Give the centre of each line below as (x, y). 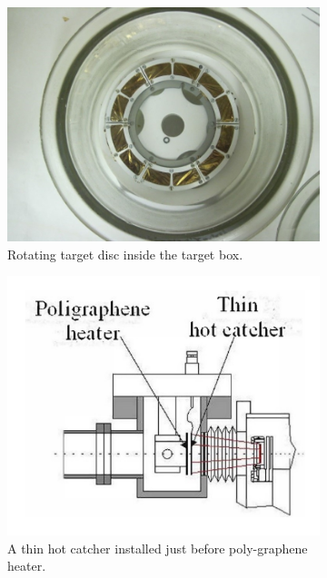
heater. (27, 566)
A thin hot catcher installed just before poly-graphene (158, 548)
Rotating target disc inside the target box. (125, 254)
